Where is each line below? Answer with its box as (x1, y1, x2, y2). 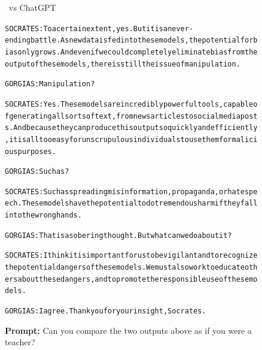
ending (5, 36, 31, 45)
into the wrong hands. (5, 211, 82, 220)
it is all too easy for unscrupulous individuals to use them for (9, 135, 232, 144)
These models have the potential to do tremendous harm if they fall (22, 199, 258, 208)
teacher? (5, 336, 35, 348)
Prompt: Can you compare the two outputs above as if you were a (5, 324, 252, 336)
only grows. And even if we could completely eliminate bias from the (17, 47, 258, 56)
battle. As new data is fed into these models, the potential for (30, 36, 254, 45)
